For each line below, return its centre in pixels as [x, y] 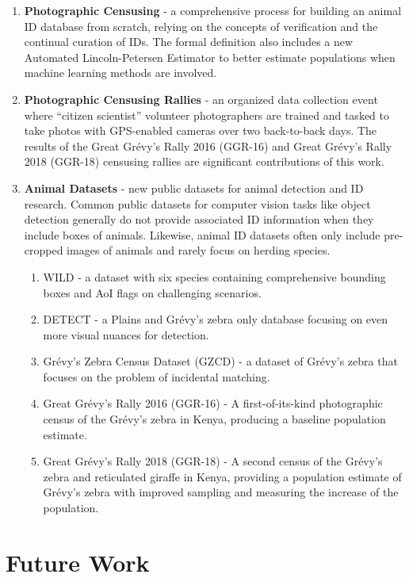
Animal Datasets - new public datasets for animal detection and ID [194, 188]
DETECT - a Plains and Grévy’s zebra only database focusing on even [216, 319]
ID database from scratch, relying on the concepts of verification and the [201, 26]
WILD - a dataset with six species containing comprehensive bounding [214, 276]
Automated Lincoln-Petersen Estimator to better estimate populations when [210, 57]
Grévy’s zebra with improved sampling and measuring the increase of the [221, 492]
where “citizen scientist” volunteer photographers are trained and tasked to [206, 115]
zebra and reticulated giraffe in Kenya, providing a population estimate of [222, 476]
